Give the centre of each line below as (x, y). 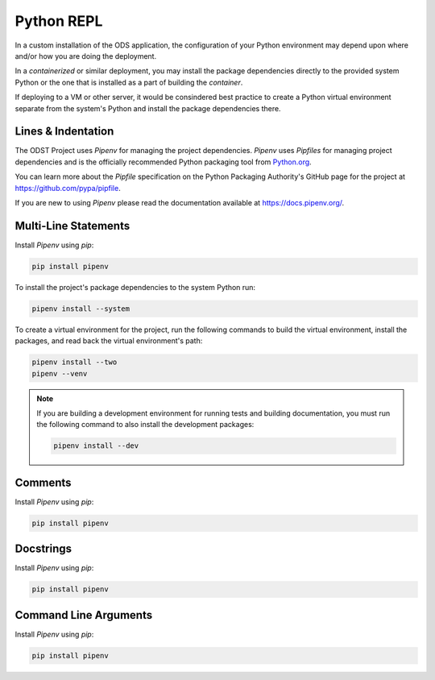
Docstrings (43, 549)
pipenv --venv (60, 373)
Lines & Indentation (64, 132)
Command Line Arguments (84, 615)
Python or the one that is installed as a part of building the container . (129, 82)
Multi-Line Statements (72, 226)
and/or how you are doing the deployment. (86, 56)
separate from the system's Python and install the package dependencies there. (148, 108)
